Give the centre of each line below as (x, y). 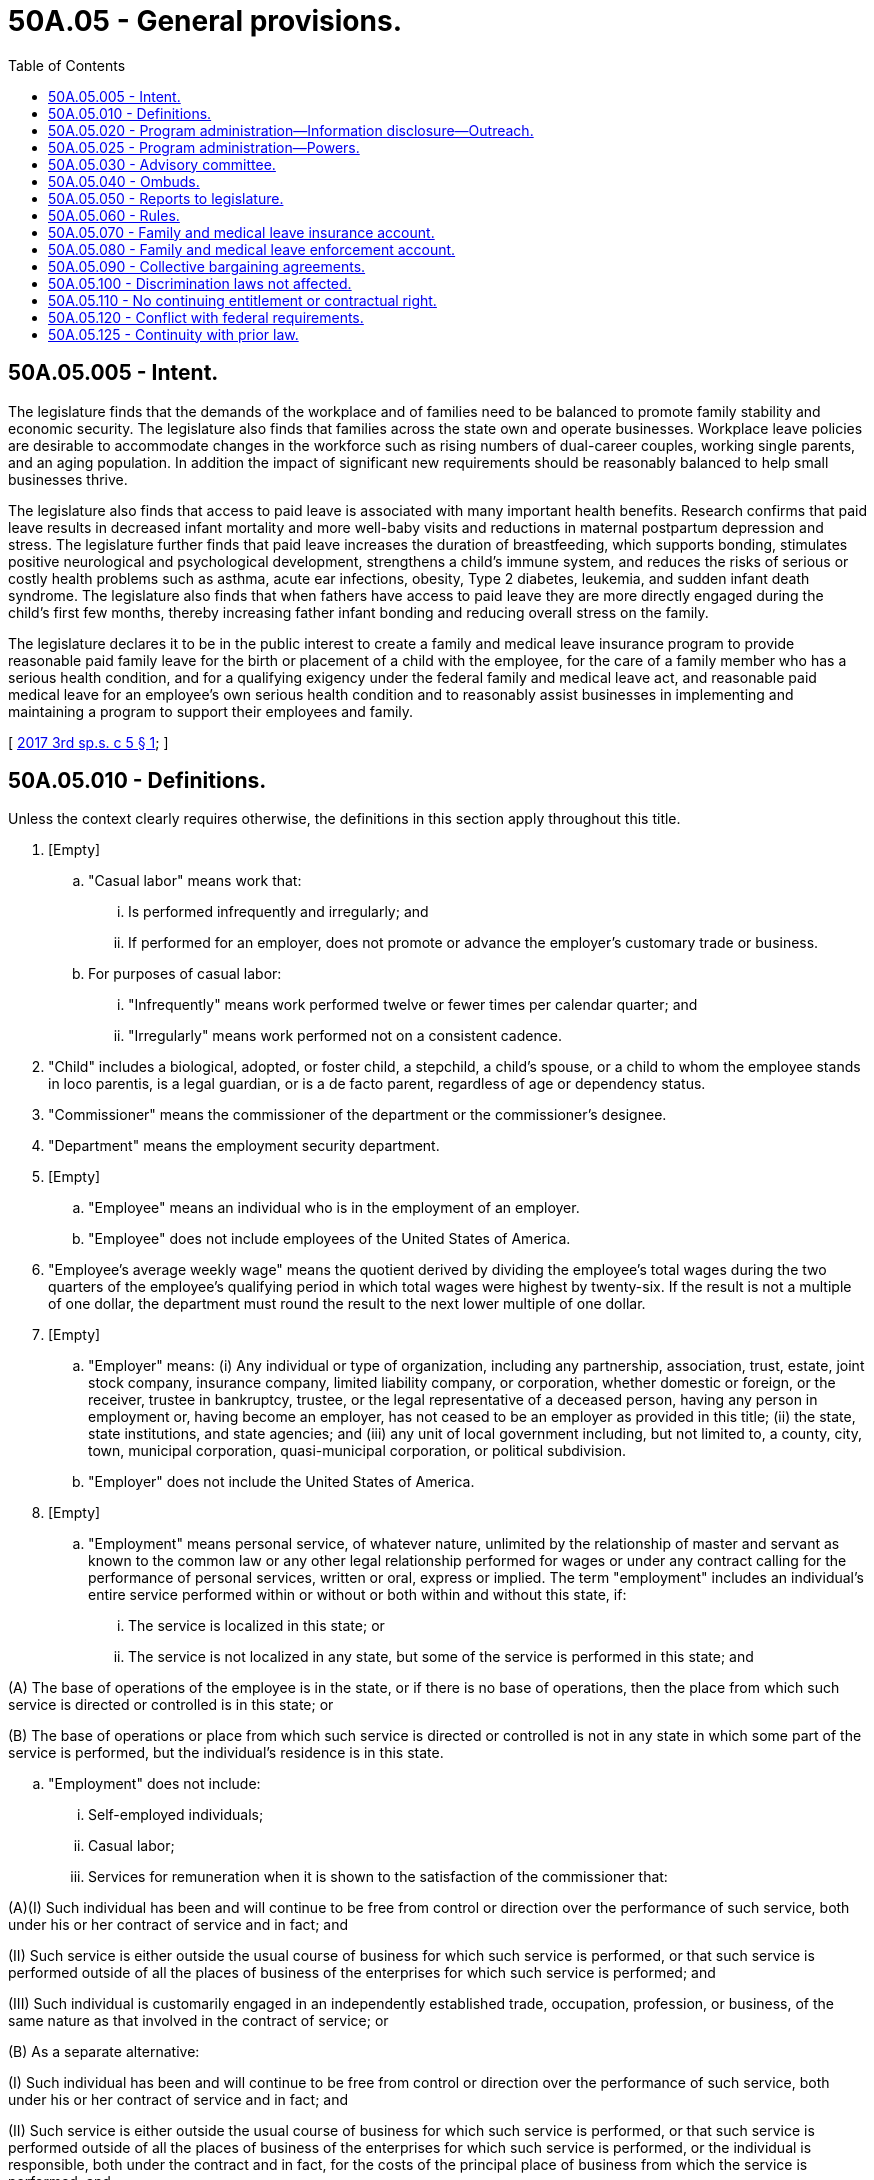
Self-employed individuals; (176, 1815)
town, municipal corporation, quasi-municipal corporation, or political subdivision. (357, 1451)
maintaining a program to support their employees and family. (211, 711)
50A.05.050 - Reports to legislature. (166, 198)
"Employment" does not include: (154, 1784)
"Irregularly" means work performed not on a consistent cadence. (345, 1036)
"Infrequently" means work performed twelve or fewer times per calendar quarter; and (413, 1005)
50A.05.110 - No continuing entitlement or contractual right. (242, 300)
